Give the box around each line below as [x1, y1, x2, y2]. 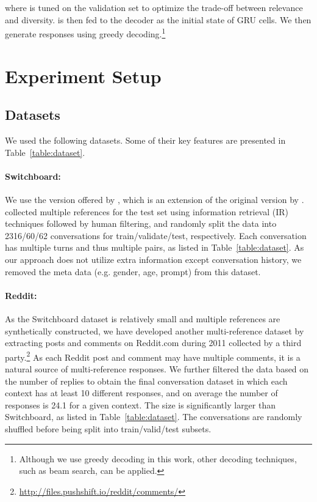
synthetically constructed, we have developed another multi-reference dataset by [5, 324, 304, 337]
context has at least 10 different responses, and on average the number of [5, 386, 278, 399]
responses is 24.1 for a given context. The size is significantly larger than [5, 398, 276, 411]
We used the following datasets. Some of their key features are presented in [5, 134, 286, 147]
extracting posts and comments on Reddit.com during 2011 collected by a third [5, 336, 302, 349]
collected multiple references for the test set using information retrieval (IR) [5, 205, 289, 218]
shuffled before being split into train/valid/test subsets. [5, 422, 212, 435]
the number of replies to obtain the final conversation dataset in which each [5, 374, 288, 387]
